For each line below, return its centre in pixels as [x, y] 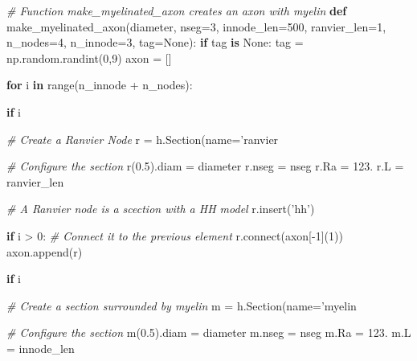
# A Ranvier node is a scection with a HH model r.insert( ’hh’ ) [161, 209]
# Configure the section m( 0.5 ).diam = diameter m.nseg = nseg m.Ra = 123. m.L [209, 332]
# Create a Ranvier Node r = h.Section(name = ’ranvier [143, 139]
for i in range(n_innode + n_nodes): [100, 85]
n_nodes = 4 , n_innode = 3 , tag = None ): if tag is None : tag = [155, 42]
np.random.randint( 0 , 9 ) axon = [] [89, 57]
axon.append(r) [45, 251]
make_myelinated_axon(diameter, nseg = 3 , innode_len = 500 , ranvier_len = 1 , [196, 26]
